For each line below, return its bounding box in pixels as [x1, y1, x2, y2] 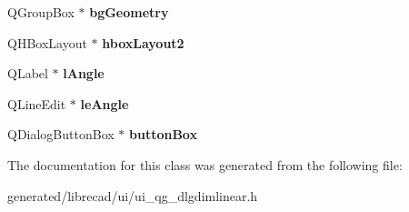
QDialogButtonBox [7, 125, 115, 144]
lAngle [63, 64, 105, 83]
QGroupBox [7, 3, 75, 21]
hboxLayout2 [102, 33, 185, 52]
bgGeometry [89, 3, 169, 21]
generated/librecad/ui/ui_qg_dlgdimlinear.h [7, 186, 258, 205]
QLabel [7, 64, 48, 83]
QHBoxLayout [7, 33, 87, 52]
